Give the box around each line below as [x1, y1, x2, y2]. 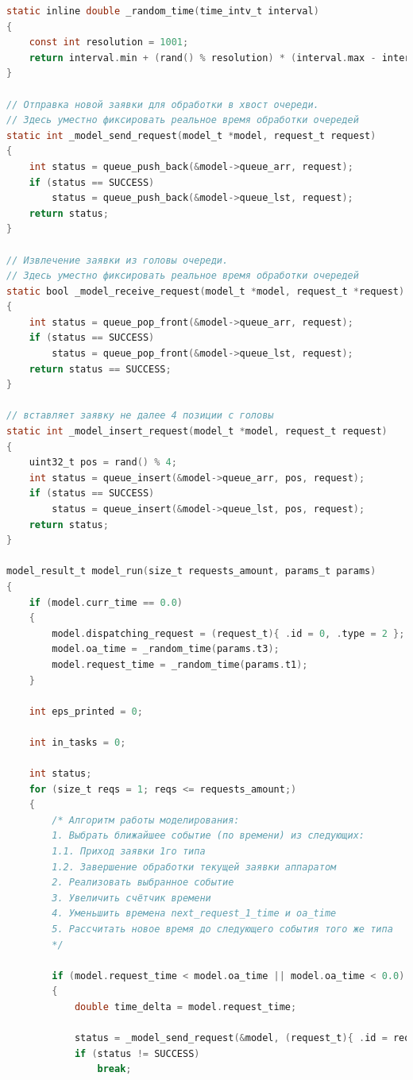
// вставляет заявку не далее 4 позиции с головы [6, 410, 274, 422]
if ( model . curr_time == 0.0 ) [29, 596, 183, 608]
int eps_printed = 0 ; [29, 705, 143, 717]
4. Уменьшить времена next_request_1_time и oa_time [52, 908, 337, 920]
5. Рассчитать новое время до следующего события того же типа [52, 924, 393, 935]
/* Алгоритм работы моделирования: [52, 814, 240, 826]
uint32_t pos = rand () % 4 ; [29, 457, 177, 469]
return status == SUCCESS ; [29, 363, 172, 375]
